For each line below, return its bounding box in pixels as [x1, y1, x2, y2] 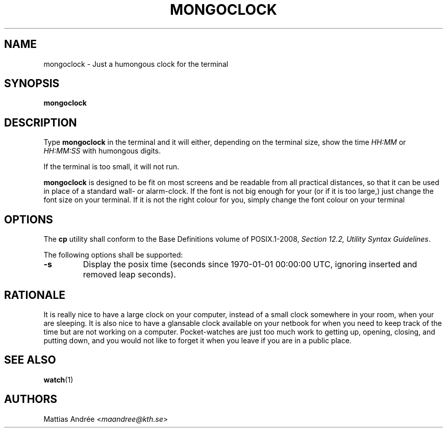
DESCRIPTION [4, 116, 77, 129]
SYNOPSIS [4, 77, 60, 90]
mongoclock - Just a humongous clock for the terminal [43, 59, 229, 68]
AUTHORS [4, 393, 58, 406]
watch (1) [43, 375, 73, 384]
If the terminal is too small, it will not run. [43, 162, 180, 171]
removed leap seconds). [83, 269, 176, 280]
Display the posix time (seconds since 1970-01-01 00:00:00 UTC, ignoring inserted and [83, 259, 417, 270]
